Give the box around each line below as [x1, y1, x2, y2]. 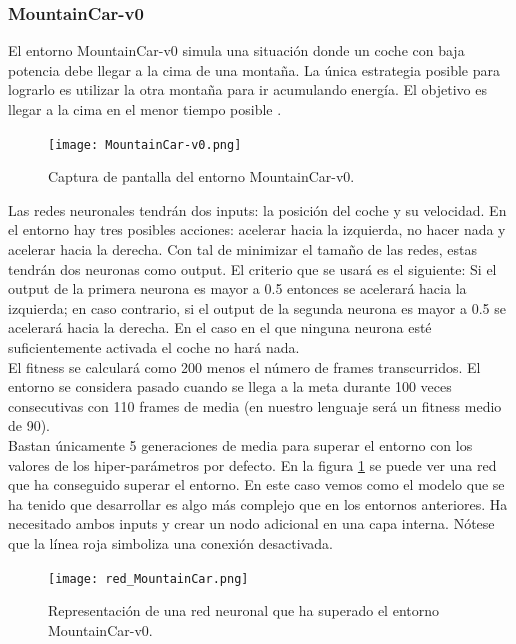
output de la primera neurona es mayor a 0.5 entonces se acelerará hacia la [8, 278, 467, 299]
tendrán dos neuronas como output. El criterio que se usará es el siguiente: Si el [8, 258, 497, 279]
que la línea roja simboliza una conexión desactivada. [8, 532, 333, 553]
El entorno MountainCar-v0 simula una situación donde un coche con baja [8, 40, 465, 61]
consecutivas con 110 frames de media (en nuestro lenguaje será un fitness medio [8, 395, 502, 416]
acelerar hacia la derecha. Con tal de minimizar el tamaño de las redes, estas [8, 239, 478, 260]
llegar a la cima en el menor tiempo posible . [8, 99, 282, 119]
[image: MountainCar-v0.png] [48, 137, 242, 152]
